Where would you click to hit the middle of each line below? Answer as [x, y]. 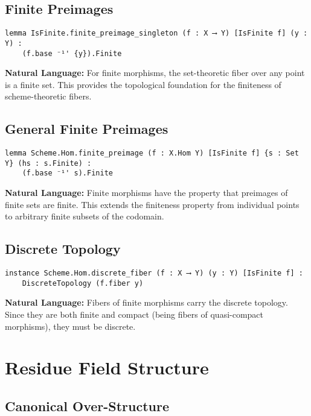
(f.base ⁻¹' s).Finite [67, 173]
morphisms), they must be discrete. [70, 326]
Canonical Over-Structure [87, 405]
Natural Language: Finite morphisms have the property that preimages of [146, 193]
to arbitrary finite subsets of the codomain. [85, 216]
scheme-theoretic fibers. [48, 96]
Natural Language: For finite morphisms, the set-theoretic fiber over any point [155, 73]
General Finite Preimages [87, 129]
